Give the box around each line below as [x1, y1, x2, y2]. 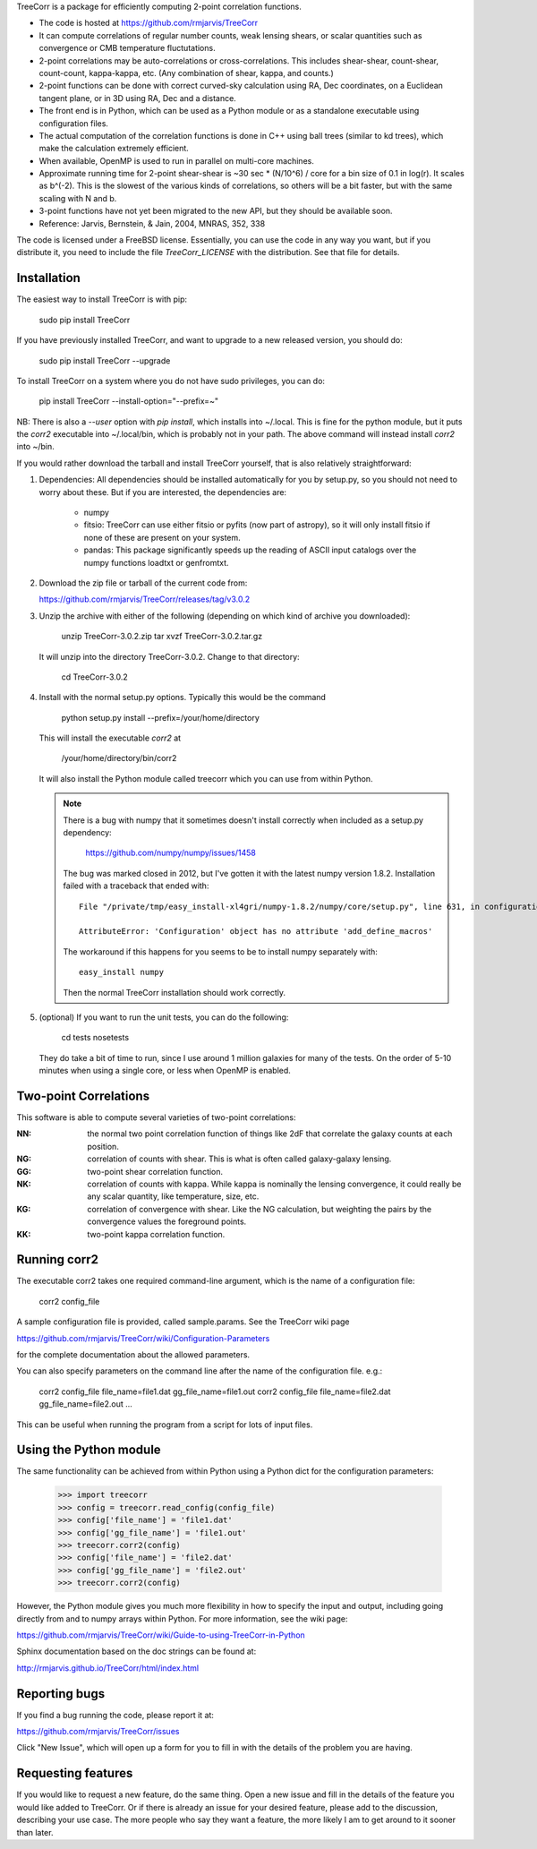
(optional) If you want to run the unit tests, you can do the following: [38, 1012, 289, 1023]
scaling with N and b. [38, 193, 117, 203]
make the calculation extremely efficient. [38, 143, 190, 154]
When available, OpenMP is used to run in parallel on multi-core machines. [38, 155, 315, 166]
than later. [16, 1827, 54, 1837]
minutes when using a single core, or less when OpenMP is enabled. [38, 1066, 291, 1076]
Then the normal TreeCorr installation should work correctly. [63, 987, 286, 997]
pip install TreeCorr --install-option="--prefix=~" [38, 396, 219, 407]
